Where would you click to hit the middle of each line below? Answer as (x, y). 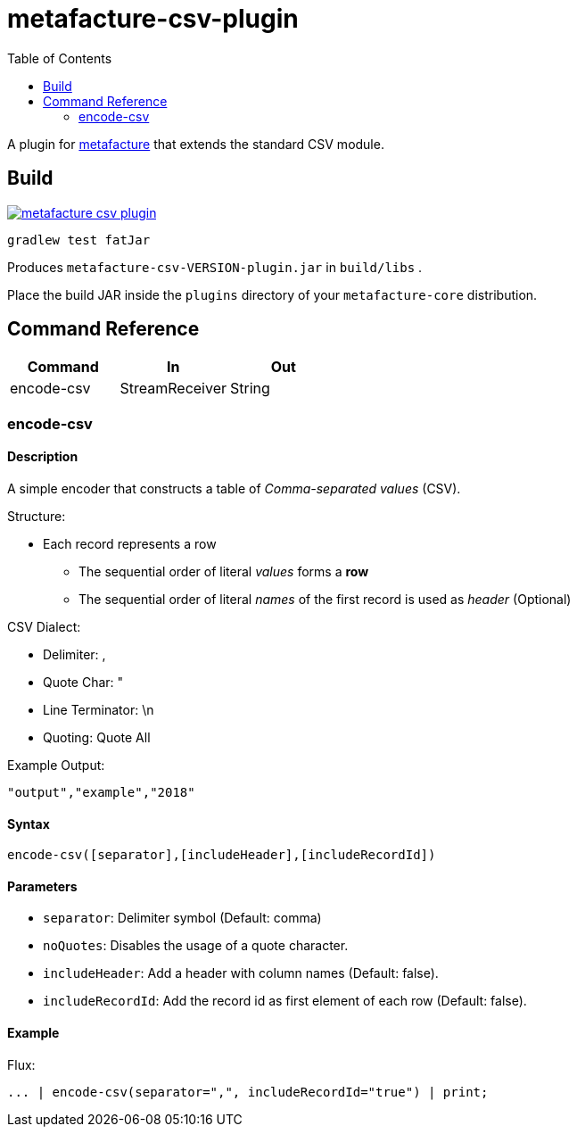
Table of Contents (60, 58)
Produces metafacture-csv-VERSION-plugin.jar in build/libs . (215, 267)
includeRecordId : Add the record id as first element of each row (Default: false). (285, 1001)
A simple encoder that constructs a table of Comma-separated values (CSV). (234, 489)
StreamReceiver (173, 389)
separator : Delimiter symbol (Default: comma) (182, 918)
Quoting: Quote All (97, 738)
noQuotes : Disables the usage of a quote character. (196, 946)
